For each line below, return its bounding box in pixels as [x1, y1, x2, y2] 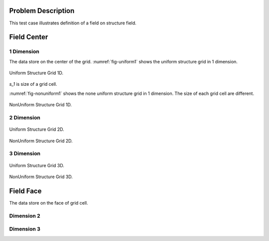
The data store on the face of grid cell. [9, 200, 88, 206]
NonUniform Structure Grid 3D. [9, 174, 73, 180]
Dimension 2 [9, 212, 41, 219]
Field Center [9, 33, 48, 41]
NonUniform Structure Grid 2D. [9, 138, 73, 144]
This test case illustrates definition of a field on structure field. [9, 20, 136, 26]
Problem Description [9, 6, 75, 15]
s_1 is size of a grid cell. [9, 81, 57, 87]
